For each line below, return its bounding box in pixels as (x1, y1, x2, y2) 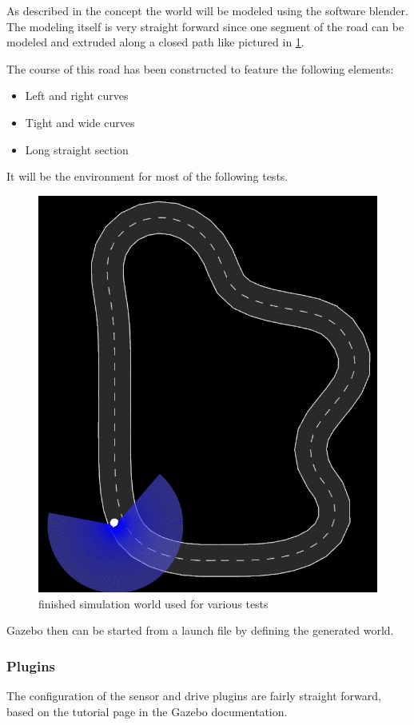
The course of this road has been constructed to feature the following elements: (6, 60, 394, 77)
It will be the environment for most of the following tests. (6, 168, 289, 185)
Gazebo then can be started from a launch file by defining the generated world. (6, 622, 394, 639)
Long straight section (25, 141, 129, 157)
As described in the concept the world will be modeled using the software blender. (6, 2, 408, 18)
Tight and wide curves (25, 114, 135, 130)
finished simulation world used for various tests (38, 595, 269, 611)
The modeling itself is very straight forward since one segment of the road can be (6, 18, 404, 34)
